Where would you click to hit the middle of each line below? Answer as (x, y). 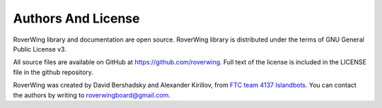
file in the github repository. (53, 72)
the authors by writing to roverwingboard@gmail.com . (92, 95)
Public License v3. (40, 49)
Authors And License (76, 18)
